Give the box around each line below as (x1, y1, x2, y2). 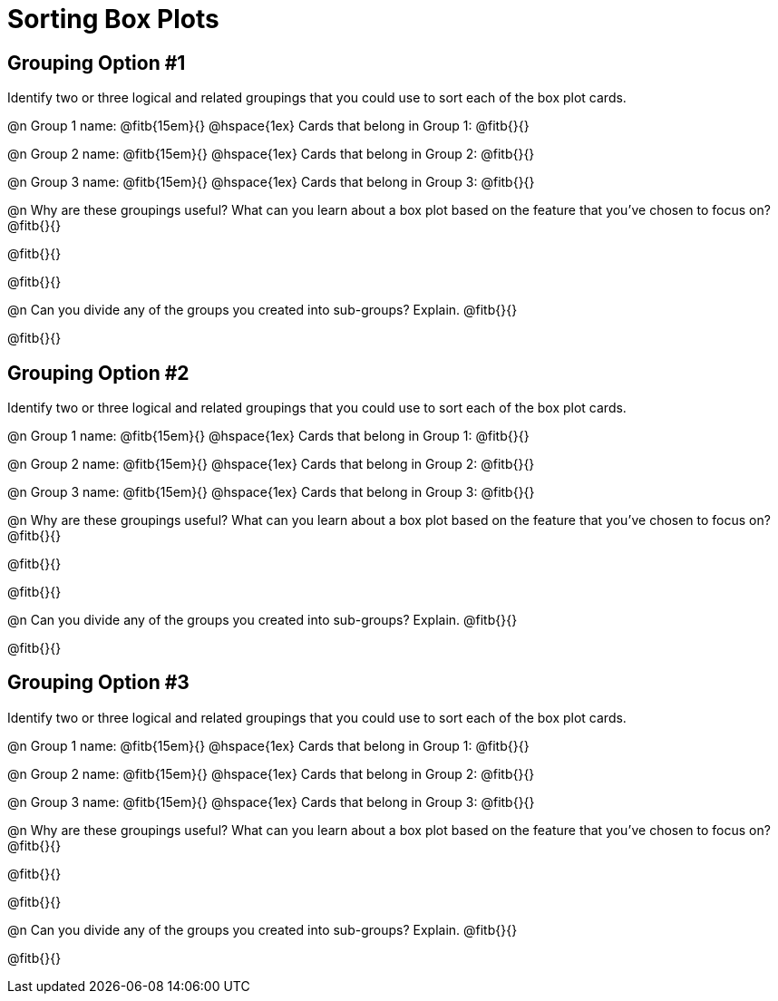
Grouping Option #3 (7, 671, 190, 695)
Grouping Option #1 (7, 51, 186, 74)
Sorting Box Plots (7, 4, 219, 34)
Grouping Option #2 (7, 361, 190, 384)
